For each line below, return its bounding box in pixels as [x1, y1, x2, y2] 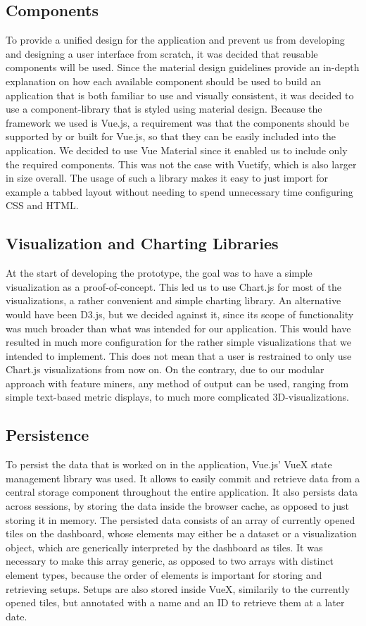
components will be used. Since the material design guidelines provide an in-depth [6, 60, 360, 75]
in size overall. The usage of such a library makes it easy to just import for [6, 170, 328, 185]
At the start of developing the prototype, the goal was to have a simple [6, 265, 313, 280]
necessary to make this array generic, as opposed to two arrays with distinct [6, 553, 334, 568]
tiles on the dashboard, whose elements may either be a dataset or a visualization [6, 526, 357, 541]
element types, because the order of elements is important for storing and [6, 568, 322, 582]
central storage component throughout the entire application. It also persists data [6, 484, 358, 499]
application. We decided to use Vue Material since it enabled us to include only [6, 142, 348, 157]
